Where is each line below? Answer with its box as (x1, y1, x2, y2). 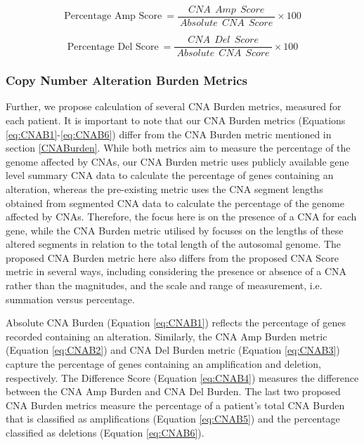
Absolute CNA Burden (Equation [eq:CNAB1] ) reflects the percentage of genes (6, 315, 346, 330)
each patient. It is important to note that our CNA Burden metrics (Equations (6, 112, 346, 127)
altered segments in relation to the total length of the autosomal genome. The (6, 237, 342, 251)
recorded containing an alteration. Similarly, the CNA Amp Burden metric (6, 328, 327, 343)
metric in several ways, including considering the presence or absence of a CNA (6, 264, 347, 279)
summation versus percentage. (6, 291, 135, 306)
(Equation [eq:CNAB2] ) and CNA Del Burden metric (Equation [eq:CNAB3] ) (6, 343, 340, 357)
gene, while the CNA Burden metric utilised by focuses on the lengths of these (6, 222, 344, 237)
